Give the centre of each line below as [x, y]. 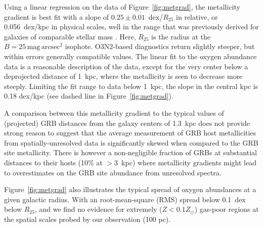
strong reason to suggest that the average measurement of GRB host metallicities [130, 133]
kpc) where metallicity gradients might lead [189, 162]
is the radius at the [181, 36]
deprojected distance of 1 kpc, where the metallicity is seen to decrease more [123, 76]
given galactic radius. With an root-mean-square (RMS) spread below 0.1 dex [125, 199]
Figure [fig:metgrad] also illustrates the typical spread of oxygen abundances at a [130, 189]
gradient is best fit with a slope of [57, 16]
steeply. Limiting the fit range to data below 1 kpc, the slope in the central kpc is [131, 86]
